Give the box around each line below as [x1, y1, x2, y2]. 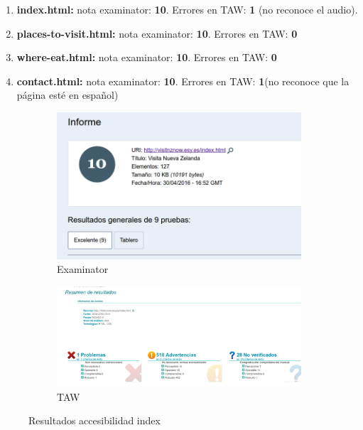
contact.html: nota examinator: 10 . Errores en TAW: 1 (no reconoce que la [16, 73, 350, 88]
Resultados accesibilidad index [28, 413, 161, 428]
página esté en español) [16, 87, 119, 102]
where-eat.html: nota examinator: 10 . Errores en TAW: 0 [16, 50, 277, 65]
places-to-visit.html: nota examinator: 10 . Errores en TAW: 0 [16, 26, 298, 41]
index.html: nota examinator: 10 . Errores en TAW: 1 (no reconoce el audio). [16, 2, 358, 16]
